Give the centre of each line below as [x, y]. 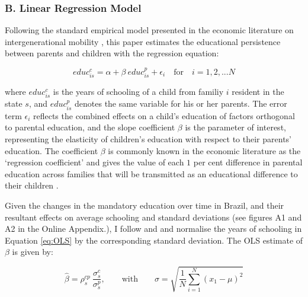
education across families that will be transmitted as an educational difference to [151, 173]
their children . [32, 185]
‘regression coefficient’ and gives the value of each [94, 162]
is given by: [33, 252]
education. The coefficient [52, 150]
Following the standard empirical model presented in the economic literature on [149, 30]
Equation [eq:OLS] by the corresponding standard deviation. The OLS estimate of [154, 240]
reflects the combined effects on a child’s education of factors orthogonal [164, 115]
